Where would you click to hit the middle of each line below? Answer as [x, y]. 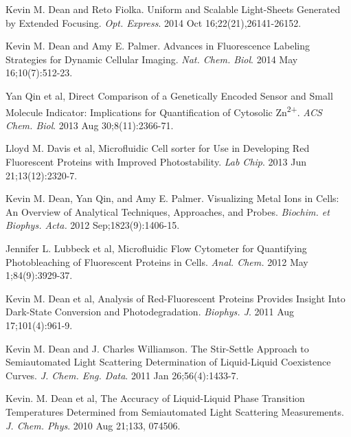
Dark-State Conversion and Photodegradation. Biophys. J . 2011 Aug [150, 312]
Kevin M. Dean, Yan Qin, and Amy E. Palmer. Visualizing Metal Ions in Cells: [172, 198]
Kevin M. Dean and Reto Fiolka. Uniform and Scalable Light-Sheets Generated [173, 9]
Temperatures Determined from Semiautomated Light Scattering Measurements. [175, 411]
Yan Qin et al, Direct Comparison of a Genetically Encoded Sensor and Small [169, 95]
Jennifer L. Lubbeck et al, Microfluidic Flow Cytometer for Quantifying [156, 248]
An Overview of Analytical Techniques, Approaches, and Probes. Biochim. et [168, 211]
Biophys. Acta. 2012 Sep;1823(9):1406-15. [93, 225]
